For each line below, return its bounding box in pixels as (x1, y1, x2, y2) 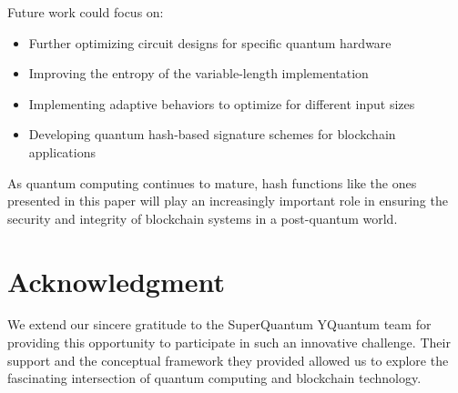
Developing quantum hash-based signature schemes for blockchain (28, 125, 396, 144)
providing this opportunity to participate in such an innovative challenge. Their (7, 333, 451, 352)
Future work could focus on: (7, 3, 164, 21)
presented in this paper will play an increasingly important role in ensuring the (7, 191, 448, 210)
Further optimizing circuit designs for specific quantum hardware (28, 33, 392, 52)
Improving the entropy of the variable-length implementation (28, 64, 369, 83)
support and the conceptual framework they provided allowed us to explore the (7, 350, 449, 369)
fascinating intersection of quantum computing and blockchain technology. (7, 368, 422, 388)
